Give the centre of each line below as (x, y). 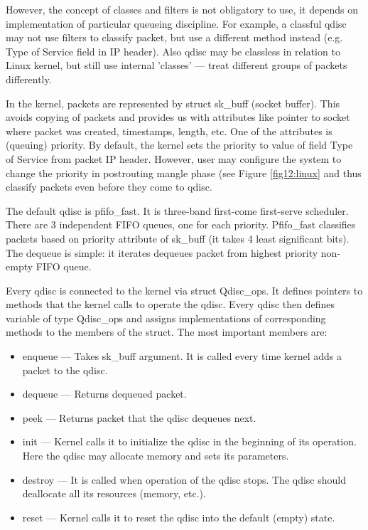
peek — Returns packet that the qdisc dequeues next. (139, 417)
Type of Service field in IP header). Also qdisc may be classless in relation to (173, 51)
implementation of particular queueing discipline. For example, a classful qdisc (176, 23)
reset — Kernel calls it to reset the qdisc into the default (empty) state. (179, 517)
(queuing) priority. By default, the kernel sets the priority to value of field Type (179, 145)
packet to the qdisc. (65, 370)
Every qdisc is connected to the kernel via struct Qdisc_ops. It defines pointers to (184, 290)
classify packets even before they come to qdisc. (109, 187)
